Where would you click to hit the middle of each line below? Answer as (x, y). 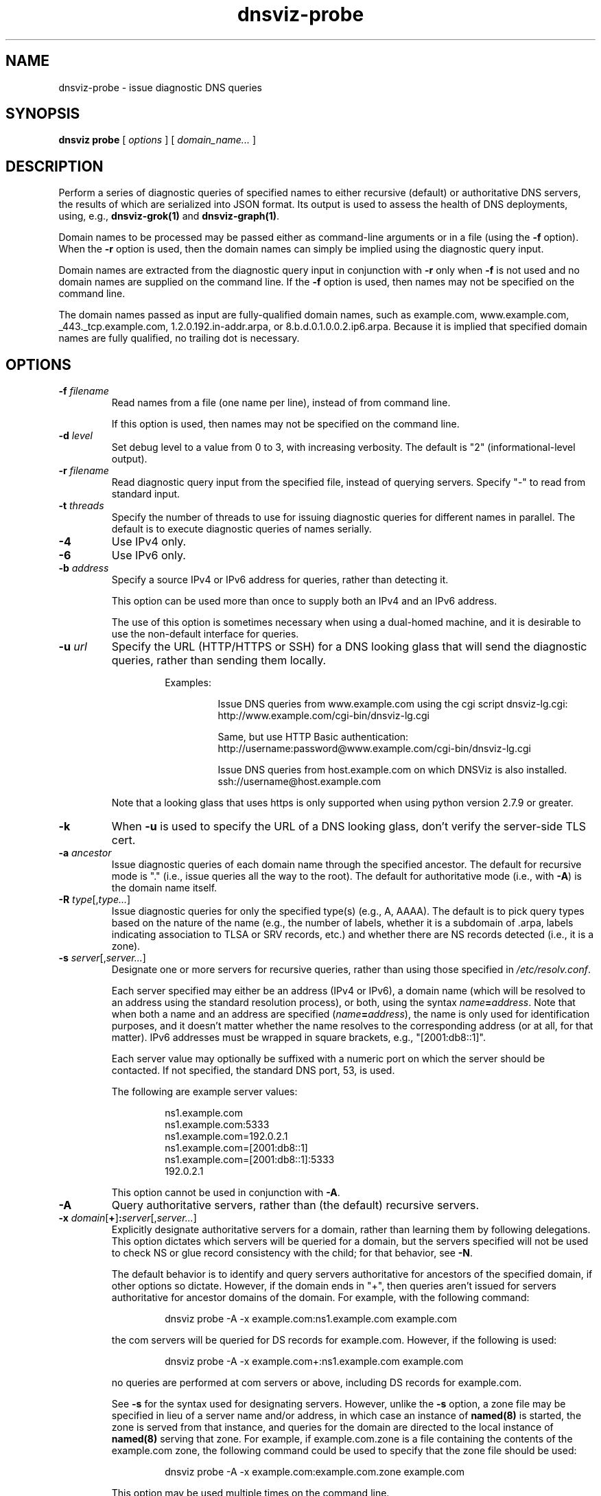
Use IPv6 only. (149, 556)
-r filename (84, 471)
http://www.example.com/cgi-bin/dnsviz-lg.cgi (323, 716)
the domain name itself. (164, 888)
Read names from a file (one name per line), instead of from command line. (281, 403)
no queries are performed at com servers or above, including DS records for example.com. (317, 1383)
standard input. (146, 494)
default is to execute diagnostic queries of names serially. (241, 529)
